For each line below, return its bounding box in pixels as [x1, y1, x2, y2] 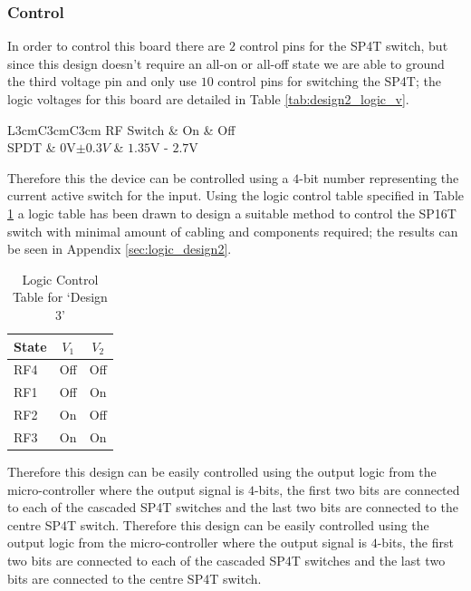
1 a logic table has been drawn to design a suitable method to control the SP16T [7, 203, 457, 222]
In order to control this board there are [7, 36, 226, 55]
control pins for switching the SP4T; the [217, 72, 441, 91]
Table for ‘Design [12, 287, 108, 306]
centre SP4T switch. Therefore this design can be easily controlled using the [7, 515, 429, 534]
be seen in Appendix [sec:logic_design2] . [7, 239, 232, 258]
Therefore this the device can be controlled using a [7, 168, 289, 187]
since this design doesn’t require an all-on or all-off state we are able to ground [7, 53, 445, 73]
